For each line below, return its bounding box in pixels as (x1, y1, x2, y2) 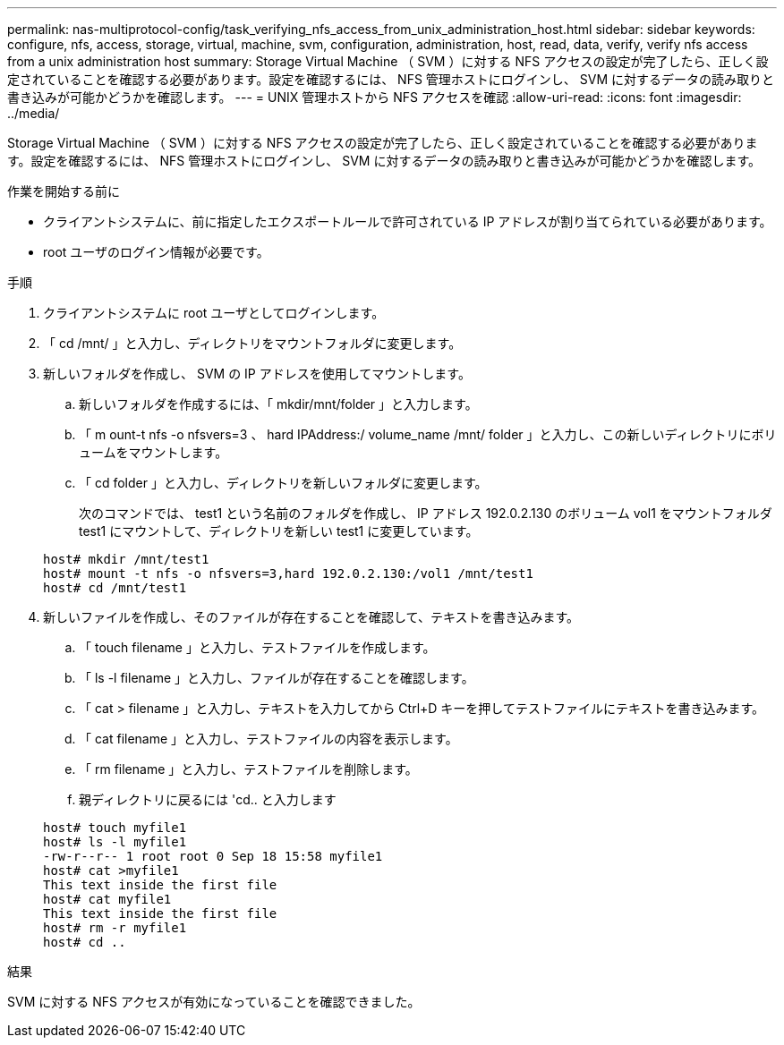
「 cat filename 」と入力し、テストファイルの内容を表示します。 (79, 731, 458, 746)
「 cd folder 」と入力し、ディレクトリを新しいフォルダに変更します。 (79, 475, 488, 490)
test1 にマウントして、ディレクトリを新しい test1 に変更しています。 (79, 523, 479, 539)
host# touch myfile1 (43, 820, 187, 835)
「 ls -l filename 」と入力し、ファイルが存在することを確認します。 (79, 670, 474, 685)
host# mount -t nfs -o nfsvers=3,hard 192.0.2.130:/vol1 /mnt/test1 (43, 566, 533, 581)
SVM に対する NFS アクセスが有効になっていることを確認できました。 (7, 994, 421, 1009)
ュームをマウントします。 (79, 445, 228, 460)
